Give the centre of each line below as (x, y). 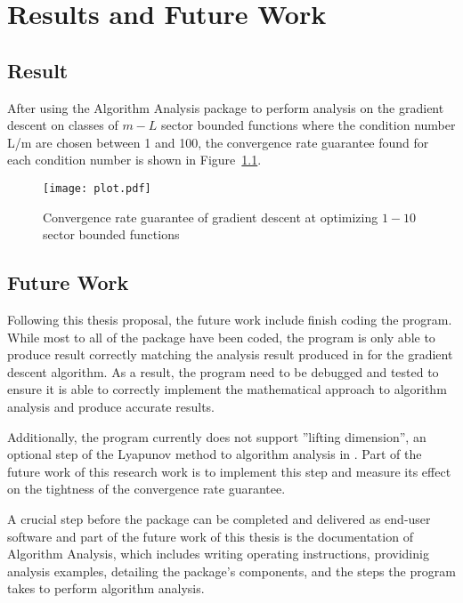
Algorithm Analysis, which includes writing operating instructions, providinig (218, 554)
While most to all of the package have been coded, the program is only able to (221, 337)
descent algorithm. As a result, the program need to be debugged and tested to (223, 371)
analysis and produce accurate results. (111, 406)
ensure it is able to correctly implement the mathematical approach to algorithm (227, 389)
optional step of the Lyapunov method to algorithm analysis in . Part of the (215, 454)
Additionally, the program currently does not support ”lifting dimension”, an (217, 436)
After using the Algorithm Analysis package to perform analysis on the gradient (226, 107)
